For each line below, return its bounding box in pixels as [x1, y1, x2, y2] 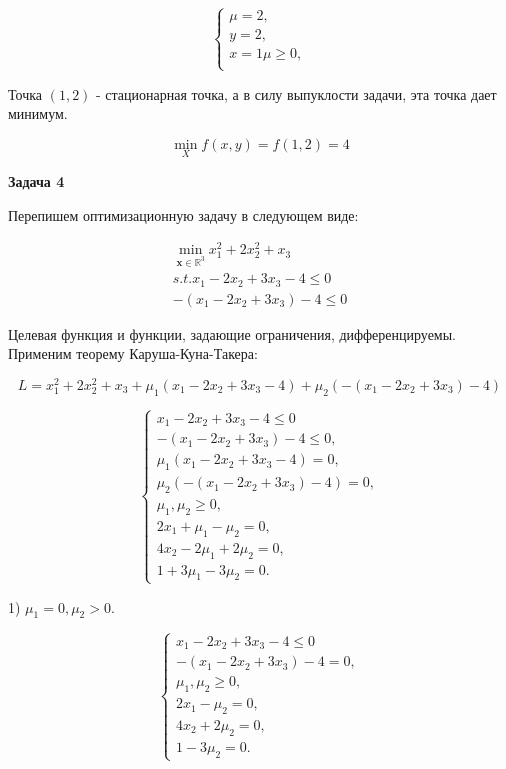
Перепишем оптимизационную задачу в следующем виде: [8, 204, 359, 225]
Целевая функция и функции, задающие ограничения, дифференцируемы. [8, 323, 457, 344]
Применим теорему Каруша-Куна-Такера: [8, 343, 258, 364]
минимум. [8, 103, 68, 124]
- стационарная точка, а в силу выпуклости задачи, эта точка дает [96, 83, 497, 104]
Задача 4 [8, 171, 65, 192]
